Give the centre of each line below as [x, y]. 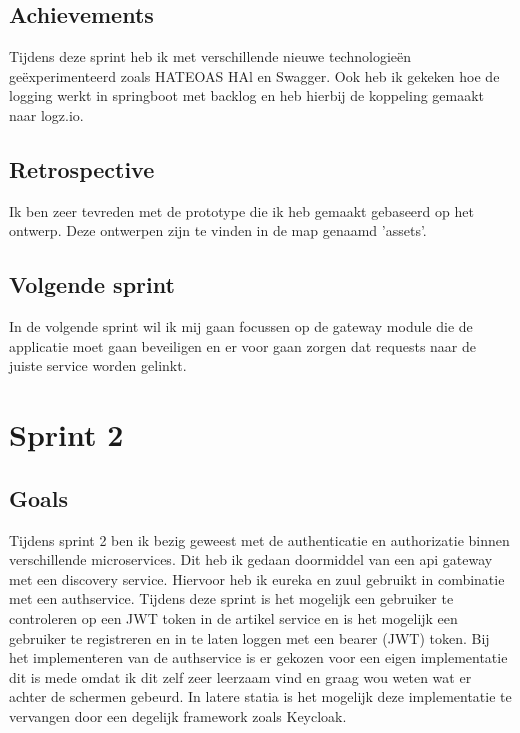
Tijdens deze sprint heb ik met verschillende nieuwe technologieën [210, 56]
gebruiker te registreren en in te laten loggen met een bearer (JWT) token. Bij [249, 637]
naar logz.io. [46, 114]
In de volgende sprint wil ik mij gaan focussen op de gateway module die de [241, 326]
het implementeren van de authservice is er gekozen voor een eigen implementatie [258, 657]
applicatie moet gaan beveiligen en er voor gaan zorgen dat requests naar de [242, 345]
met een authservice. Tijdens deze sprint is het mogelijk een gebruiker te [231, 598]
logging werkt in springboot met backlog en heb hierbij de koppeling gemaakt [247, 95]
